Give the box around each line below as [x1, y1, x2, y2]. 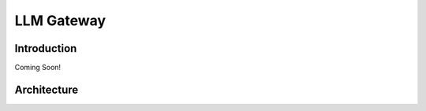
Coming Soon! [14, 63, 62, 72]
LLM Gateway [14, 12, 106, 29]
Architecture [14, 83, 79, 96]
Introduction [14, 42, 77, 55]
